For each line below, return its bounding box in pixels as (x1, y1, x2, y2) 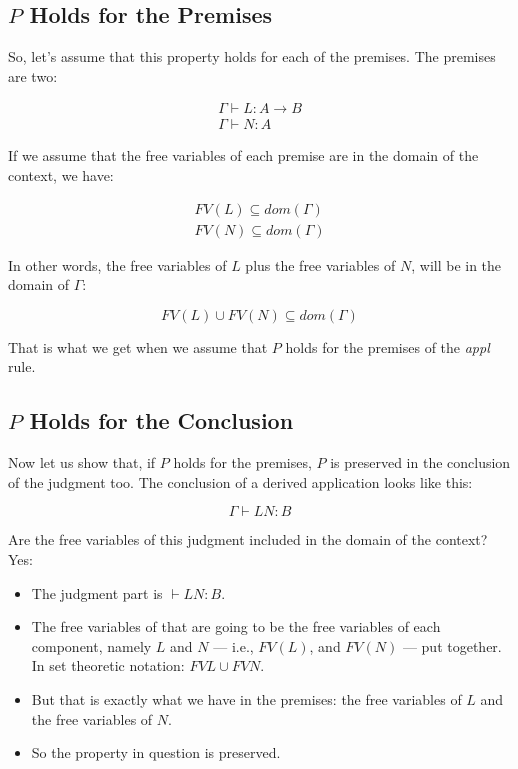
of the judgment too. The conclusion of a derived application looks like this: (8, 471, 473, 492)
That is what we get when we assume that (8, 336, 268, 357)
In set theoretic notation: (31, 655, 185, 676)
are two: (8, 65, 58, 86)
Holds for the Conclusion (29, 405, 294, 436)
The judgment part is (31, 582, 163, 603)
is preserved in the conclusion (330, 452, 511, 473)
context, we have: (8, 165, 114, 186)
